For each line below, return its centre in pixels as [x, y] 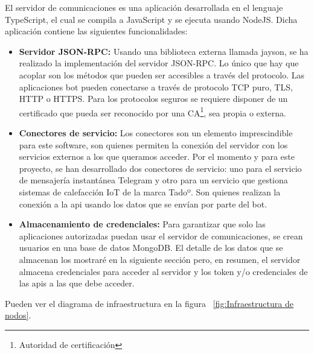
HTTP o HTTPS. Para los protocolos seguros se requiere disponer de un [153, 99]
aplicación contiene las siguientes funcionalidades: [96, 31]
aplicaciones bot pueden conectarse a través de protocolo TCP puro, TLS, [156, 87]
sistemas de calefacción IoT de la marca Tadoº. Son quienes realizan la [150, 191]
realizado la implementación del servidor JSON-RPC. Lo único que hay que [159, 63]
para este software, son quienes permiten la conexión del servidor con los [153, 144]
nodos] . [18, 315]
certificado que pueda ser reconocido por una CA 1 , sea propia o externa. [152, 112]
